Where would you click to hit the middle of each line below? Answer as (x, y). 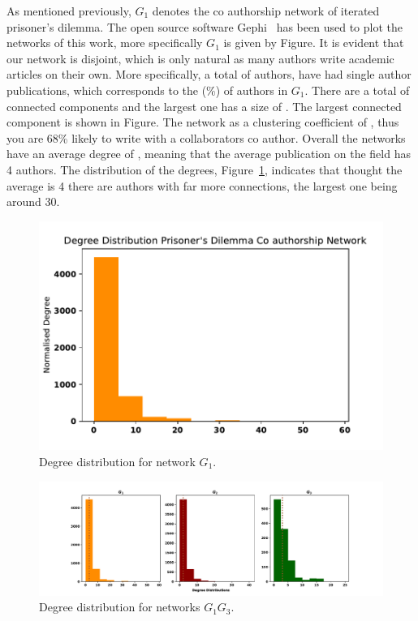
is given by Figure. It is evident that (314, 43)
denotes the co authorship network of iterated (266, 11)
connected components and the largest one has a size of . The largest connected (204, 106)
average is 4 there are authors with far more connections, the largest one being (202, 185)
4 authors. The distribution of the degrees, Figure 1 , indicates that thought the (205, 169)
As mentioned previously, (69, 11)
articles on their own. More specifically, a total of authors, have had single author (209, 74)
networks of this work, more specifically (105, 43)
